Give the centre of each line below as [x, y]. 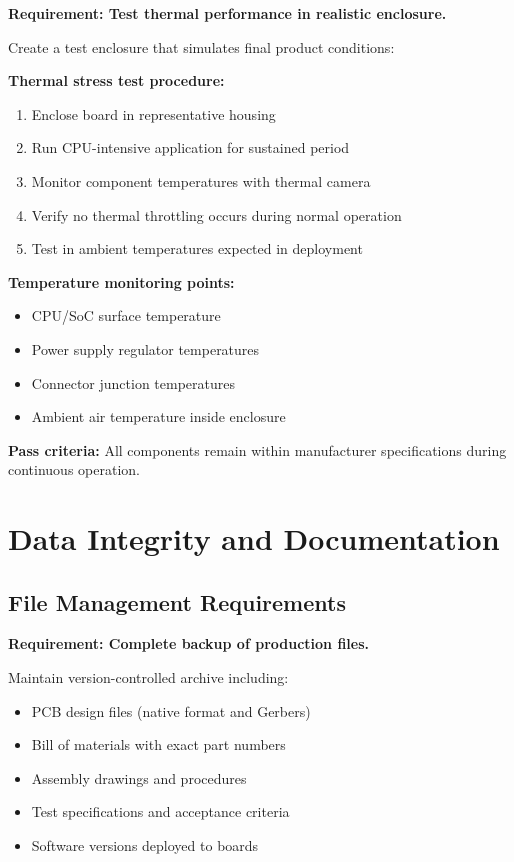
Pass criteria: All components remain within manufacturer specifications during [257, 449]
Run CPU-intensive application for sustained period [190, 147]
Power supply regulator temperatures [145, 348]
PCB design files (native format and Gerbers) [171, 710]
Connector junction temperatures [133, 382]
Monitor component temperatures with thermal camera [201, 180]
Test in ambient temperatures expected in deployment [197, 248]
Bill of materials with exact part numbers [158, 744]
